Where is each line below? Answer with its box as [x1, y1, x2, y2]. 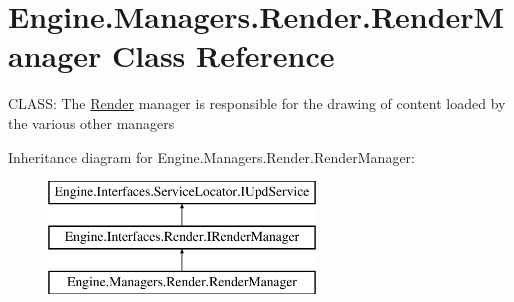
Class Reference [112, 35, 335, 76]
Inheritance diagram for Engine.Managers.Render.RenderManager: [8, 146, 415, 167]
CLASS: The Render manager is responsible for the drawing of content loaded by [8, 93, 506, 114]
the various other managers [8, 112, 175, 133]
